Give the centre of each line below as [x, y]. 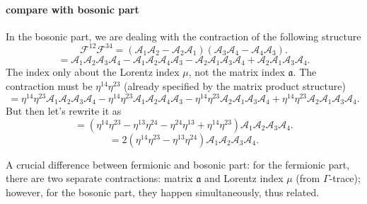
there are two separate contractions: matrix [99, 178]
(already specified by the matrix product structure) [235, 85]
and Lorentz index [244, 178]
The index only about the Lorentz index [93, 72]
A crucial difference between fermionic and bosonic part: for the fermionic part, [178, 164]
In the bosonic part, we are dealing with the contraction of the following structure [183, 36]
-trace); [345, 178]
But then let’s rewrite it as [64, 111]
